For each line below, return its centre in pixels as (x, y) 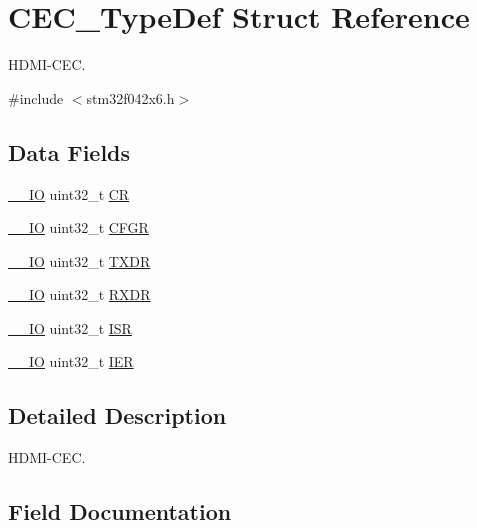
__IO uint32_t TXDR (79, 260)
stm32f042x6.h (130, 97)
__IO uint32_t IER (71, 361)
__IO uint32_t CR (69, 193)
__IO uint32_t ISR (70, 327)
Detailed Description (117, 415)
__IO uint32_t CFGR (78, 227)
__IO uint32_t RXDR (79, 294)
